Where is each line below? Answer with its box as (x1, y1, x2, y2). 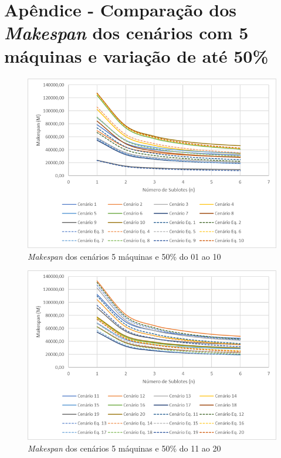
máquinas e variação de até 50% (4, 43, 269, 67)
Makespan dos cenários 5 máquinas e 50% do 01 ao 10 (28, 250, 221, 262)
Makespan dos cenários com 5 (4, 21, 249, 45)
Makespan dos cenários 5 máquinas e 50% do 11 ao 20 (28, 442, 221, 454)
